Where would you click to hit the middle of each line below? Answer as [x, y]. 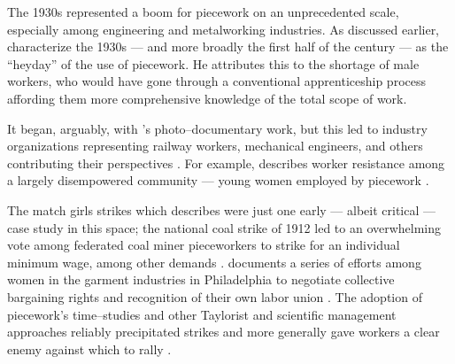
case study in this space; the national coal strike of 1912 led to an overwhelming [224, 227]
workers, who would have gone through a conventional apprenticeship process [217, 81]
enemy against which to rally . [89, 349]
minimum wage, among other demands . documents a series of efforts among [214, 262]
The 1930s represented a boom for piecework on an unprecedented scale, [203, 12]
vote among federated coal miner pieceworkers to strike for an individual [204, 245]
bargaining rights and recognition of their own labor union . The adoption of [215, 296]
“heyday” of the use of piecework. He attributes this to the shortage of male [213, 63]
